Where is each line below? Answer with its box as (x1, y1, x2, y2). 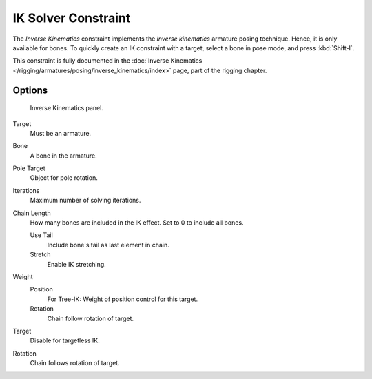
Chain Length (12, 209, 51, 217)
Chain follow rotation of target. (47, 314, 134, 322)
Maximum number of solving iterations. (30, 196, 141, 205)
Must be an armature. (30, 129, 92, 137)
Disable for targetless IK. (30, 336, 100, 345)
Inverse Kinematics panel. (30, 104, 103, 112)
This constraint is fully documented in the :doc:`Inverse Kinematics (12, 57, 203, 65)
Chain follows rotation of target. (30, 359, 120, 367)
